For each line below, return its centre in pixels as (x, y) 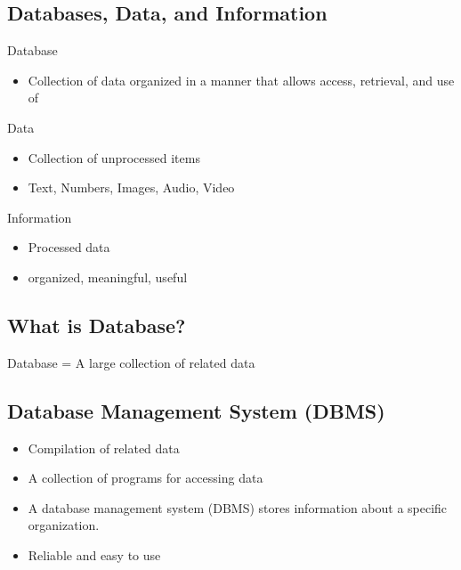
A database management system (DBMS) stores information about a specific (238, 507)
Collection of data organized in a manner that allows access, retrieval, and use (241, 80)
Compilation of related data (104, 448)
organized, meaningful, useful (108, 277)
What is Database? (97, 325)
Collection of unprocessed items (114, 157)
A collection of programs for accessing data (146, 478)
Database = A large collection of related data (131, 362)
